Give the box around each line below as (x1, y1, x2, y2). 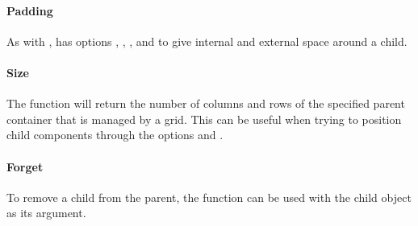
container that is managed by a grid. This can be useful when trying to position (6, 110, 402, 127)
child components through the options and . (6, 126, 224, 143)
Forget (6, 158, 44, 175)
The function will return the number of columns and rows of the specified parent (6, 95, 405, 112)
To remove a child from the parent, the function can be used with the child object (6, 188, 412, 205)
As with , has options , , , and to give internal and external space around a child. (6, 32, 408, 49)
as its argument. (6, 204, 86, 221)
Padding (6, 2, 53, 18)
